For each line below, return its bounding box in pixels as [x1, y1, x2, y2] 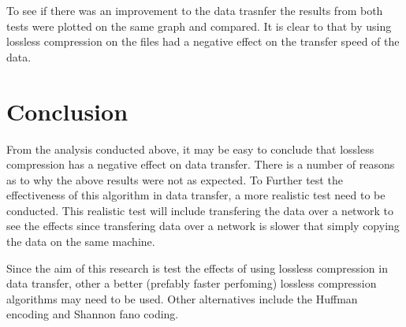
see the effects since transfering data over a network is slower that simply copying [6, 217, 400, 234]
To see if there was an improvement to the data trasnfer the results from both [6, 2, 383, 18]
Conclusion [6, 95, 129, 127]
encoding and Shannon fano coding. [6, 306, 179, 322]
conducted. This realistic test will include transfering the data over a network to [6, 202, 393, 218]
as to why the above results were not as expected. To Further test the [6, 171, 343, 188]
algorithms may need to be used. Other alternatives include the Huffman [6, 290, 358, 307]
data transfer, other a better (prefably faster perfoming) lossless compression [6, 275, 377, 292]
